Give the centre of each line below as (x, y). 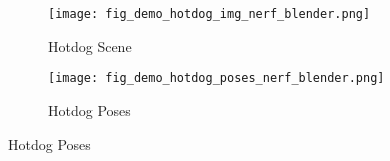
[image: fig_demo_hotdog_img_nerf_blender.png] (209, 14)
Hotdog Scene (90, 45)
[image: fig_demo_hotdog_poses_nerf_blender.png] (216, 78)
